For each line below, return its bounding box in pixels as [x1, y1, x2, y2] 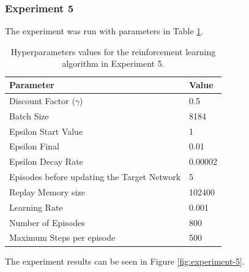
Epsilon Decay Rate [9, 155, 83, 168]
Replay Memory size [9, 185, 85, 198]
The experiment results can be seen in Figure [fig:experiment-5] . [5, 254, 245, 267]
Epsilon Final [9, 140, 59, 153]
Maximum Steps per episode [9, 231, 116, 244]
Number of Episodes [9, 216, 85, 229]
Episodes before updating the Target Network [9, 170, 181, 183]
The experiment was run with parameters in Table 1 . [5, 25, 204, 37]
